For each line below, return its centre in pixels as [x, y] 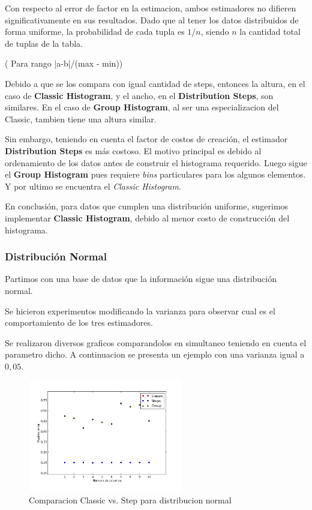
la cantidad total [270, 31]
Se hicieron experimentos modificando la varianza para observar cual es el [140, 310]
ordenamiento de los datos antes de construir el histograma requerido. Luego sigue [156, 162]
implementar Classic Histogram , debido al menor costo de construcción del [147, 217]
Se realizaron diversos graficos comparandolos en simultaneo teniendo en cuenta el [156, 342]
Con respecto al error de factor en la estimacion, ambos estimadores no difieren [151, 8]
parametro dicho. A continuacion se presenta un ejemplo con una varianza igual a [155, 354]
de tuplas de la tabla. [44, 43]
